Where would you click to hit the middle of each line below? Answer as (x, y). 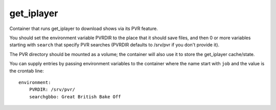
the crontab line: (27, 71)
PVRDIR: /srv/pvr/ (52, 90)
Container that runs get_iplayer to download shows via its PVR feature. (84, 29)
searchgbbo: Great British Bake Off (75, 97)
